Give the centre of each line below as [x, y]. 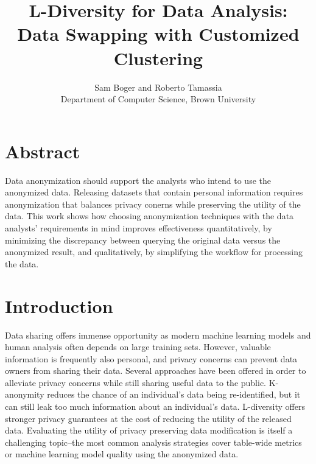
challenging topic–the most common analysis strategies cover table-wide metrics [153, 442]
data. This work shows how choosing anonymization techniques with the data [149, 216]
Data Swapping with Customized [158, 34]
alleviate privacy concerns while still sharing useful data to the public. [136, 382]
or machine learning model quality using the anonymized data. [122, 454]
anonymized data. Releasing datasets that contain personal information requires [154, 192]
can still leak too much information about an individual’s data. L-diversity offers [155, 406]
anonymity [25, 394]
